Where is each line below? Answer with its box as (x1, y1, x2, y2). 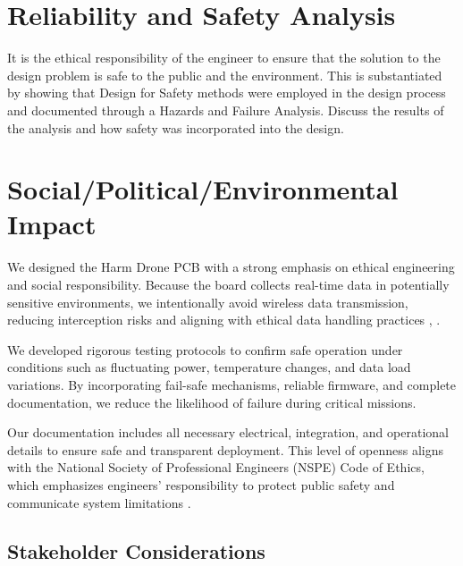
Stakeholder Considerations (7, 536, 265, 564)
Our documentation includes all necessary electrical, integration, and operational (7, 423, 449, 442)
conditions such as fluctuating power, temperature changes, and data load (7, 358, 411, 376)
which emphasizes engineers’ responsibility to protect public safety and (7, 475, 395, 494)
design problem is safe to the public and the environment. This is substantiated (7, 65, 442, 84)
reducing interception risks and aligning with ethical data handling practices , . (7, 310, 441, 329)
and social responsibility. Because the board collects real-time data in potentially (7, 275, 450, 293)
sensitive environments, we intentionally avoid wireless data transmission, (7, 292, 408, 311)
